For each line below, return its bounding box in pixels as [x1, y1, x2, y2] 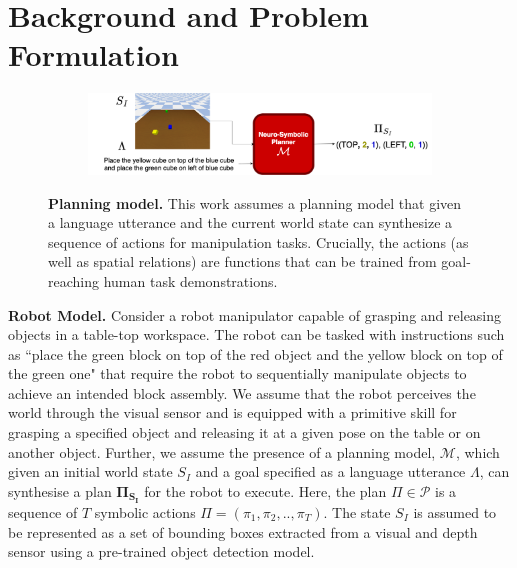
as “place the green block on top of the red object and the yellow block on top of [8, 343, 503, 364]
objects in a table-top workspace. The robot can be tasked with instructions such [8, 324, 505, 345]
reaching [48, 270, 99, 291]
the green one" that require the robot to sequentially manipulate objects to [8, 363, 467, 384]
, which [455, 441, 500, 462]
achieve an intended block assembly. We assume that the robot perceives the [8, 382, 476, 403]
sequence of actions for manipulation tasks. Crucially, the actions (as [48, 231, 469, 252]
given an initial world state [8, 461, 173, 482]
